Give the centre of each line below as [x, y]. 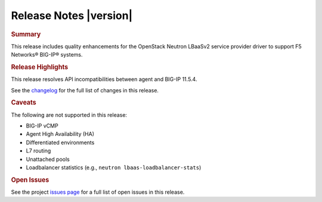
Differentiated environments [60, 142]
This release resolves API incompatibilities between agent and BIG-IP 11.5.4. [104, 79]
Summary [26, 34]
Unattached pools [48, 159]
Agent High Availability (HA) [60, 134]
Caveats [24, 102]
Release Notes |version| [72, 15]
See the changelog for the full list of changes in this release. [85, 90]
